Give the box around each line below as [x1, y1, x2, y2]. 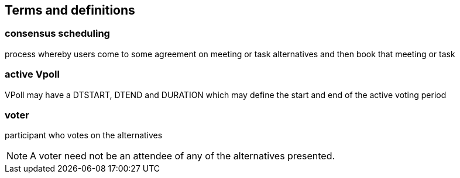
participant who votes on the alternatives [5, 130, 163, 141]
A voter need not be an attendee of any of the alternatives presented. [30, 150, 335, 162]
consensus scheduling [5, 27, 110, 40]
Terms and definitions [5, 3, 135, 18]
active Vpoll [5, 68, 60, 81]
